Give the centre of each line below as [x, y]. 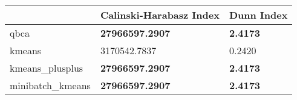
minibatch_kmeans [50, 85]
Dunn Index [258, 15]
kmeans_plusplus [47, 68]
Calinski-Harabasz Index [160, 15]
